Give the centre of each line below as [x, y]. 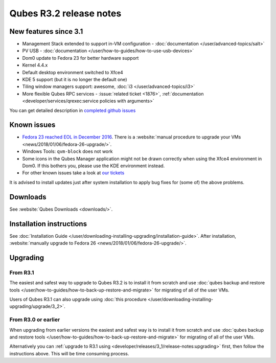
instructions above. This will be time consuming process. [69, 353]
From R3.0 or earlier [35, 320]
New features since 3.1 [46, 31]
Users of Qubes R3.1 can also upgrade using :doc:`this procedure [78, 299]
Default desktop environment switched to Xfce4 [73, 72]
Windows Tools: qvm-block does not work [67, 151]
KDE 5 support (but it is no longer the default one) [75, 80]
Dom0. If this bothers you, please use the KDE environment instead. [94, 166]
